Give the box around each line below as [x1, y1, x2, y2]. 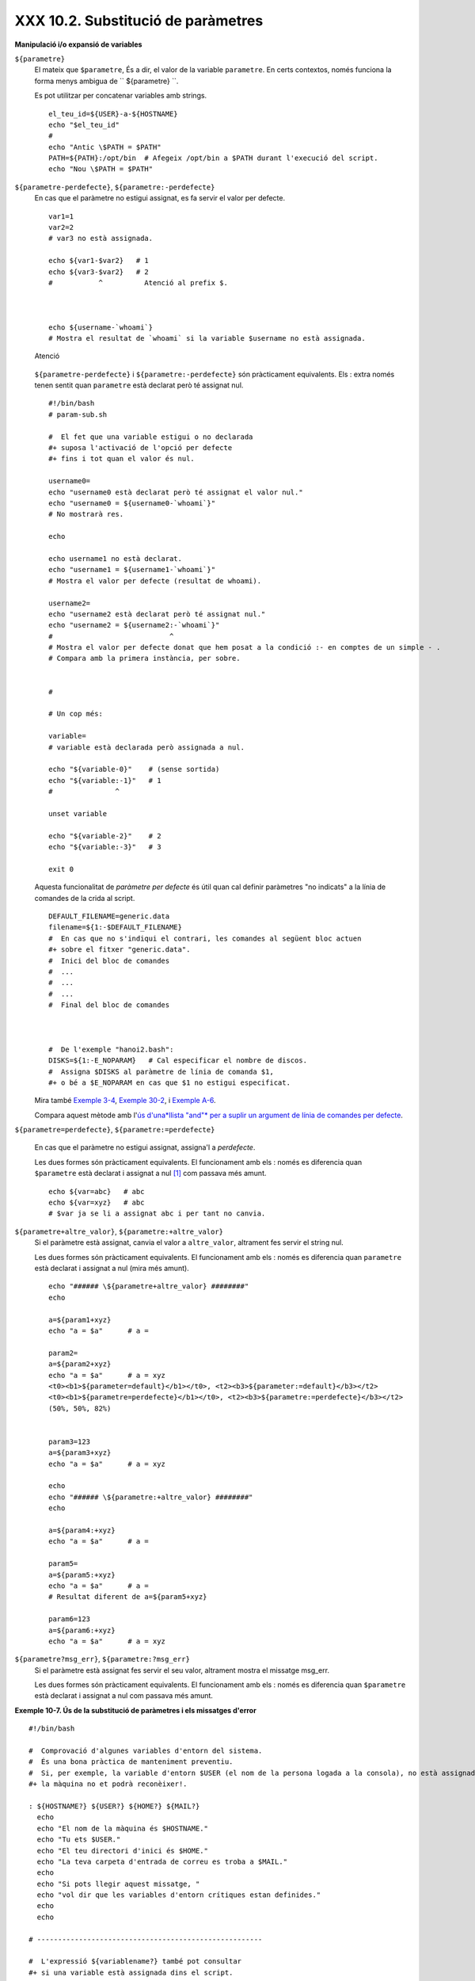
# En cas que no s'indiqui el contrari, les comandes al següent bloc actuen [48, 933, 362, 943]
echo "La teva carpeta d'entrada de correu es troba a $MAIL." [36, 1857, 288, 1866]
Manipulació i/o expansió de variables [14, 40, 142, 49]
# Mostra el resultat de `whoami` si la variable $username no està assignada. [48, 334, 366, 342]
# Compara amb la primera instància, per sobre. [48, 654, 241, 663]
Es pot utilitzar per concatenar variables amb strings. [34, 91, 207, 101]
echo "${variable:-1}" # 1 [48, 776, 161, 784]
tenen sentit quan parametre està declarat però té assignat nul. [34, 380, 244, 390]
